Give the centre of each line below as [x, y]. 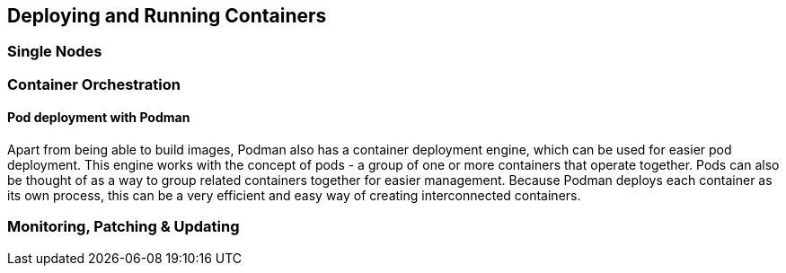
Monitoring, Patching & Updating [124, 227]
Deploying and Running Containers [167, 16]
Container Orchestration [94, 84]
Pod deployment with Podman [99, 118]
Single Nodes [55, 52]
